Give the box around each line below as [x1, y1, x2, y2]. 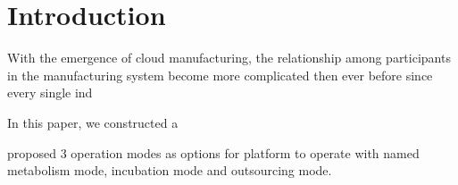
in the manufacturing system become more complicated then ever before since [7, 65, 433, 84]
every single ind [7, 83, 93, 102]
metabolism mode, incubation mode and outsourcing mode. [7, 161, 332, 180]
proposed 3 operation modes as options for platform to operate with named [7, 143, 420, 162]
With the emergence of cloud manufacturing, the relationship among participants [7, 48, 451, 67]
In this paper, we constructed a [7, 113, 179, 131]
